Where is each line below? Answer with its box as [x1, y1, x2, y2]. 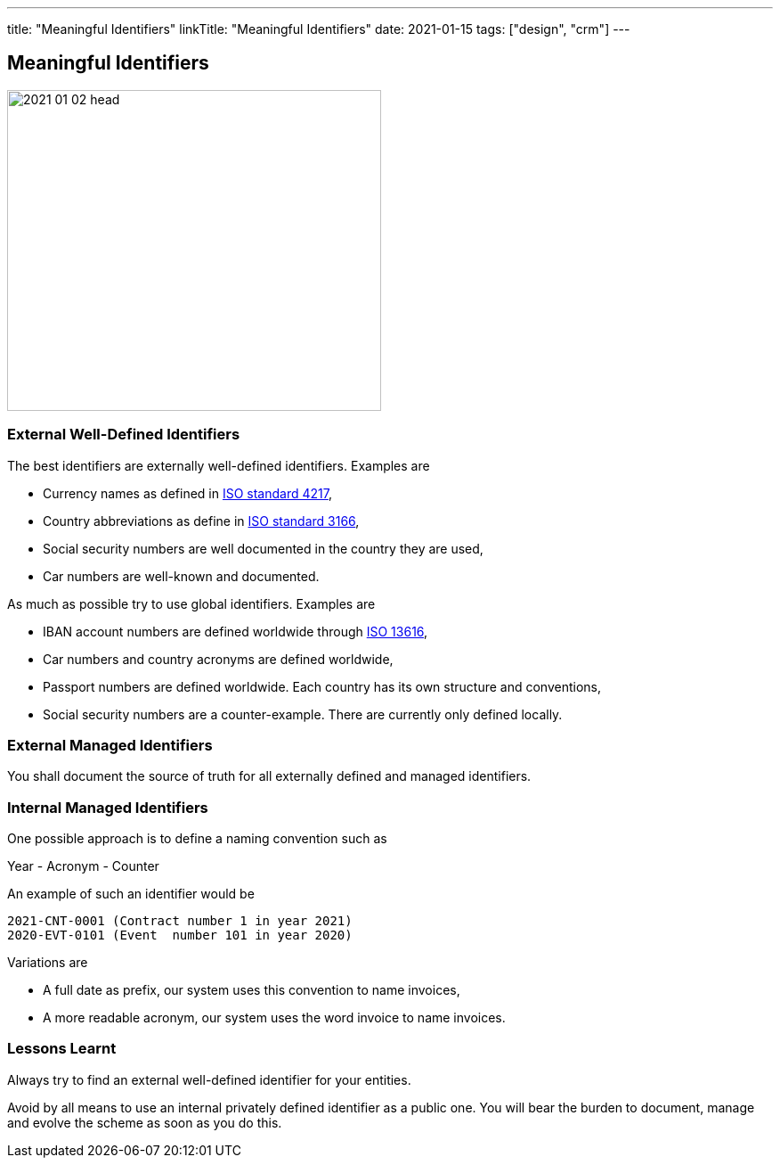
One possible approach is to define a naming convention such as [7, 831, 387, 847]
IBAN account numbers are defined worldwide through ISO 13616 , [43, 623, 428, 639]
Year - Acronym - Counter [7, 858, 159, 874]
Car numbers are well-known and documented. [43, 568, 320, 584]
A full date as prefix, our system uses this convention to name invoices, [43, 982, 460, 998]
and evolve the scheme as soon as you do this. [7, 1114, 282, 1130]
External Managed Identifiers [7, 735, 213, 754]
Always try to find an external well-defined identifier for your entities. [7, 1071, 411, 1087]
